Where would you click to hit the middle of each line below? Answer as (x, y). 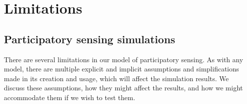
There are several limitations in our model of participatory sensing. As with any (123, 59)
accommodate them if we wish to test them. (70, 97)
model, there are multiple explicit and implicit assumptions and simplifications (122, 69)
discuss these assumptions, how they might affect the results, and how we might (123, 88)
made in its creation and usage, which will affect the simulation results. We (116, 78)
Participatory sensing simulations (90, 39)
